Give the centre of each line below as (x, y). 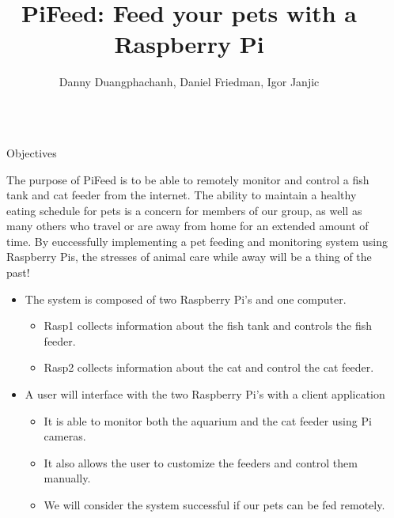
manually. (67, 478)
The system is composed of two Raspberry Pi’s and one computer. (186, 299)
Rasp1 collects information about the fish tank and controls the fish (208, 325)
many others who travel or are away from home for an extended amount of (188, 226)
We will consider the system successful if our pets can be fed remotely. (214, 505)
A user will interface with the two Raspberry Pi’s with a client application (205, 394)
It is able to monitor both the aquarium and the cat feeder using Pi (208, 420)
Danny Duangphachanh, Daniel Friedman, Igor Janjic (189, 82)
